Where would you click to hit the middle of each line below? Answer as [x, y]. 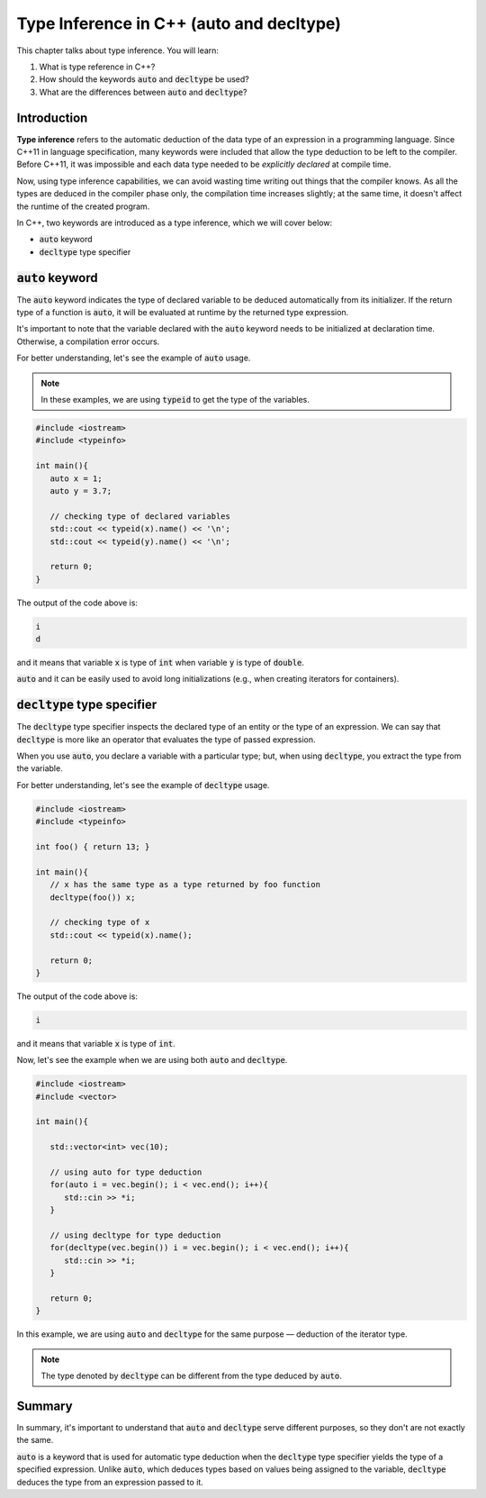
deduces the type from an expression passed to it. [110, 1482]
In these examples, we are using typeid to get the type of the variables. [175, 399]
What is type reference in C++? [97, 67]
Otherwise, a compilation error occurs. [88, 341]
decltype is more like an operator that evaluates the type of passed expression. [166, 740]
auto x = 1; [76, 478]
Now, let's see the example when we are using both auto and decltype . [152, 1060]
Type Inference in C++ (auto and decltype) [179, 23]
